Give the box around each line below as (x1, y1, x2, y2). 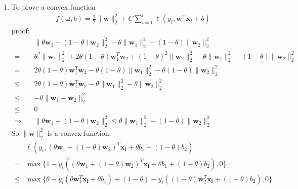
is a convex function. (47, 127, 111, 138)
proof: (11, 25, 30, 36)
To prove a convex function (11, 2, 96, 12)
